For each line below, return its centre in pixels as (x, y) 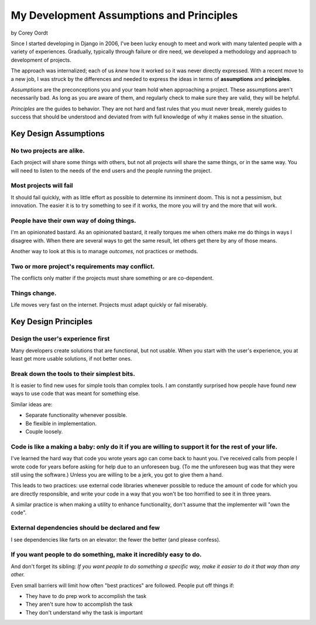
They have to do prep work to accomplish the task (86, 596)
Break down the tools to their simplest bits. (73, 373)
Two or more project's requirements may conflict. (83, 266)
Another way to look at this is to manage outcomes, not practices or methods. (104, 252)
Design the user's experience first (60, 339)
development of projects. (41, 60)
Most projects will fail (42, 186)
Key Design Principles (52, 322)
